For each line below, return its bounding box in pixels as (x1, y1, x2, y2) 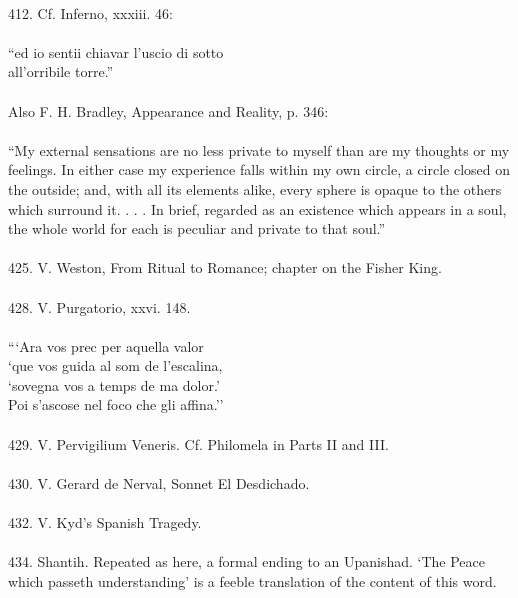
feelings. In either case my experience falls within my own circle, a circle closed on (8, 159, 511, 180)
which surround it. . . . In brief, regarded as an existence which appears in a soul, (8, 198, 507, 219)
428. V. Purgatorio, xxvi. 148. (8, 296, 191, 317)
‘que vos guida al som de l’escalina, (8, 355, 223, 376)
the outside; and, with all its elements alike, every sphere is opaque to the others (8, 178, 502, 199)
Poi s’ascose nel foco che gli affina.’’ (8, 394, 224, 415)
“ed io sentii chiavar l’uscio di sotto (8, 41, 224, 62)
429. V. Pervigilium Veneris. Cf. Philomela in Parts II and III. (8, 433, 389, 454)
